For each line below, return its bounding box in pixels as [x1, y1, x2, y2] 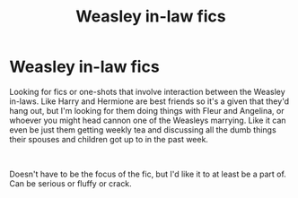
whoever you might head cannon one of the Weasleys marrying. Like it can [9, 115, 286, 125]
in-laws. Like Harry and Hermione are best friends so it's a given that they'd [9, 96, 290, 107]
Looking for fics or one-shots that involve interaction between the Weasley [9, 86, 285, 97]
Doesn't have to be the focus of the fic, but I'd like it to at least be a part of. [9, 168, 287, 179]
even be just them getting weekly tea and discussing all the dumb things [9, 124, 276, 135]
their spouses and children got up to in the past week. [9, 133, 209, 144]
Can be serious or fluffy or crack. [9, 177, 132, 189]
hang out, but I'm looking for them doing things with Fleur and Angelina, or [9, 105, 285, 116]
